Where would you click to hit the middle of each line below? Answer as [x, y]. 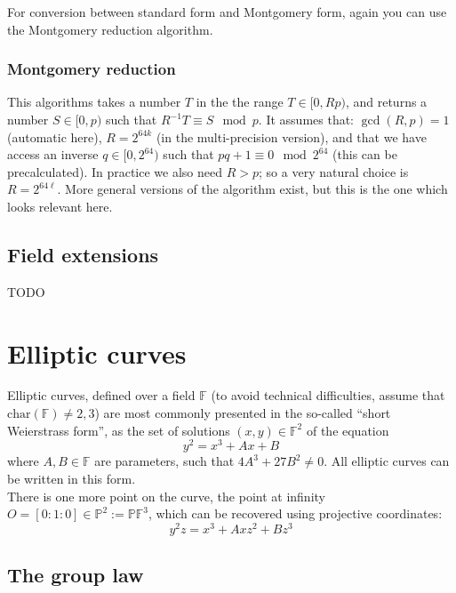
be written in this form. [72, 478]
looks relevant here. [60, 206]
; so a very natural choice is [334, 171]
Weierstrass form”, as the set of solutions [119, 430]
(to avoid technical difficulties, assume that [328, 395]
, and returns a [386, 102]
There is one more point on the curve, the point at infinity [166, 496]
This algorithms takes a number [94, 102]
